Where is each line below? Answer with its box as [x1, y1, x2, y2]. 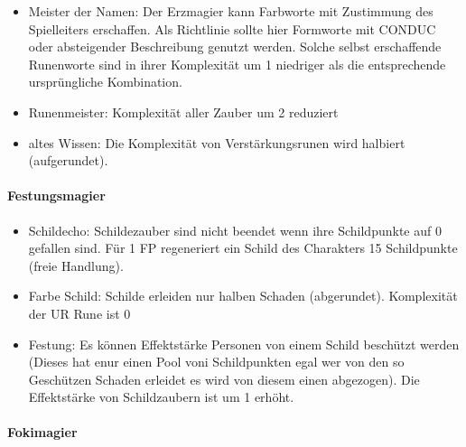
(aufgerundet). [28, 151, 108, 170]
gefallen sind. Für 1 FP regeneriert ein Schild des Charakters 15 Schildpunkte [28, 238, 458, 257]
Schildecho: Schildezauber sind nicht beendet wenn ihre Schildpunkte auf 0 [28, 220, 442, 239]
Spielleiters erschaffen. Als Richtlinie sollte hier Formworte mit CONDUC [28, 19, 436, 38]
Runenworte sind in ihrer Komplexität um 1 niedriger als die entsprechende [28, 54, 446, 73]
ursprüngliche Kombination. [28, 72, 182, 91]
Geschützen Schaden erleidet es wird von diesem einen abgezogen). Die [28, 369, 420, 388]
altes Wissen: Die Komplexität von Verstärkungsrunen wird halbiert [28, 133, 405, 152]
